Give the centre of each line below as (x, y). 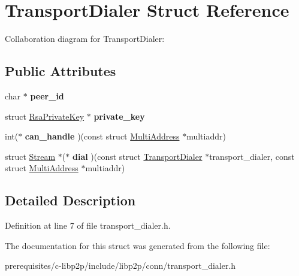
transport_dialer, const (252, 156)
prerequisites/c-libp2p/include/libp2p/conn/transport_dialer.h (120, 266)
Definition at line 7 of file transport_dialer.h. (88, 225)
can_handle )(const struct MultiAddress (102, 136)
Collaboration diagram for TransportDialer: (85, 39)
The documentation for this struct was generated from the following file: (138, 245)
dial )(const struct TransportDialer (137, 156)
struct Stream (30, 156)
